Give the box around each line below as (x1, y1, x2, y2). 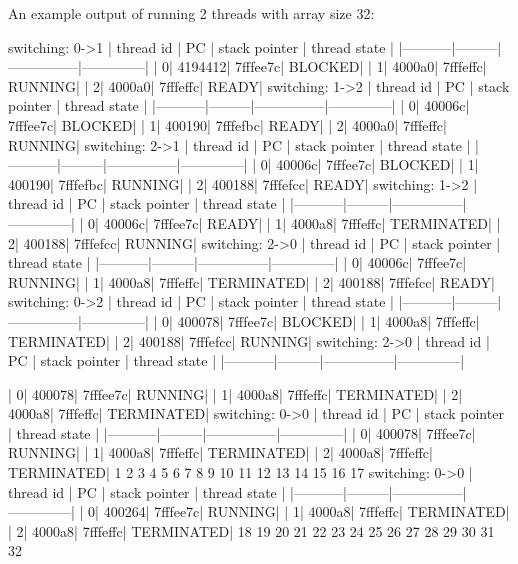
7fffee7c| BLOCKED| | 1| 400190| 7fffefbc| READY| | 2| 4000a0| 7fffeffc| (8, 114, 447, 135)
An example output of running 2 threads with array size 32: (8, 3, 375, 23)
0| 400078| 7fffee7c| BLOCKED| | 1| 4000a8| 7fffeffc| (161, 310, 480, 331)
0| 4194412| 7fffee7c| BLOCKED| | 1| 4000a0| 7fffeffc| (161, 56, 487, 77)
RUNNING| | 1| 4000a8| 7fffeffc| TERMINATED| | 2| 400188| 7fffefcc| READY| (8, 271, 495, 292)
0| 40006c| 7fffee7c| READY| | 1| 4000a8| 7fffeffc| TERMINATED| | (88, 212, 501, 233)
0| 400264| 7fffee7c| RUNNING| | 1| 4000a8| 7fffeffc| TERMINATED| (88, 501, 510, 522)
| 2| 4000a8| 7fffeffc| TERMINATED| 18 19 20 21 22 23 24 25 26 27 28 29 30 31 (8, 520, 495, 541)
